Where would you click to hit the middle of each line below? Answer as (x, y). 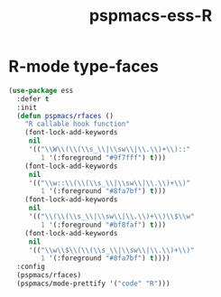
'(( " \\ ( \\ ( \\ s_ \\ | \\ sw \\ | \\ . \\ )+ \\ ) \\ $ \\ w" (111, 217)
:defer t (33, 99)
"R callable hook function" (77, 124)
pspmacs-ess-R (151, 16)
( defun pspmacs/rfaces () (65, 116)
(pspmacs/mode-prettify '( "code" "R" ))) (93, 284)
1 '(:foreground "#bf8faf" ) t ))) (104, 225)
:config (31, 267)
